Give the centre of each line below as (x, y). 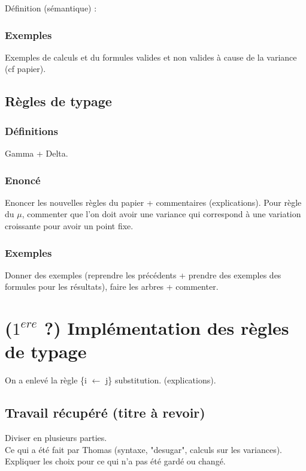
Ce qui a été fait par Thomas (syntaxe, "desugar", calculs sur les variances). (144, 449)
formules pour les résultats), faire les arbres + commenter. (112, 286)
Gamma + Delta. (37, 153)
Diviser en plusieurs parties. (56, 438)
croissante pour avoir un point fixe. (69, 226)
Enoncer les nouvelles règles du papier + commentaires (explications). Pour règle (153, 202)
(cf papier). (25, 69)
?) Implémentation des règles (166, 328)
